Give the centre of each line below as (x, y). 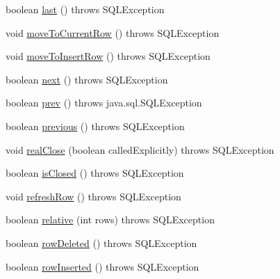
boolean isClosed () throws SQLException (95, 173)
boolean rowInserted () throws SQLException (102, 266)
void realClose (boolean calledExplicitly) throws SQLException (140, 149)
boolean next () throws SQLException (87, 79)
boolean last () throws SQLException (85, 9)
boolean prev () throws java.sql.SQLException (104, 103)
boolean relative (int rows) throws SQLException (110, 220)
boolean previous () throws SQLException (95, 126)
